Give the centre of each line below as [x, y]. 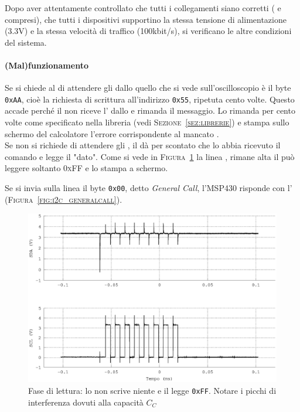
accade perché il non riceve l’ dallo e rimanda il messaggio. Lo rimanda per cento [150, 110]
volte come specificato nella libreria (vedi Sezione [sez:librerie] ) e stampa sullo [147, 122]
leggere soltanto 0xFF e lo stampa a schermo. [86, 168]
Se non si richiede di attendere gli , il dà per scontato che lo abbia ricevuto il [143, 145]
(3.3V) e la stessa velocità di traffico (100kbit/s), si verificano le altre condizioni [148, 31]
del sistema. [26, 42]
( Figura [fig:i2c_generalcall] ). [64, 199]
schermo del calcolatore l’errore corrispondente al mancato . [112, 133]
